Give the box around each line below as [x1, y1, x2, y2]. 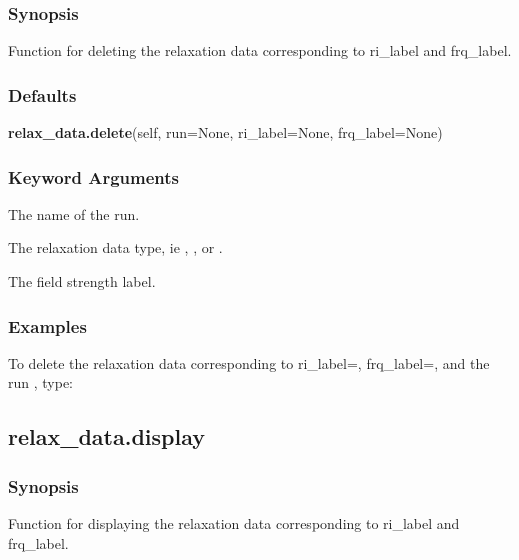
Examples [8, 313, 87, 338]
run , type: [8, 372, 74, 393]
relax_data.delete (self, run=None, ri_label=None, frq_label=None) [8, 122, 443, 143]
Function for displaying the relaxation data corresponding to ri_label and [8, 513, 460, 534]
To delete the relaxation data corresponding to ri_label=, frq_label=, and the [8, 352, 490, 373]
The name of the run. [8, 203, 140, 224]
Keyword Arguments [8, 164, 180, 189]
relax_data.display [8, 421, 206, 452]
